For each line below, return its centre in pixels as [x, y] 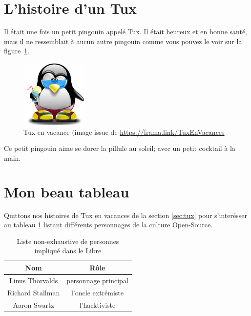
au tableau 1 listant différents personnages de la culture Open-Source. [108, 225]
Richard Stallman [34, 292]
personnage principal [97, 280]
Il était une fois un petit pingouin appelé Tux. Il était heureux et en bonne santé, [126, 32]
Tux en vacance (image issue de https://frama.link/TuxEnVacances [124, 132]
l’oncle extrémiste [97, 292]
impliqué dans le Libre [68, 251]
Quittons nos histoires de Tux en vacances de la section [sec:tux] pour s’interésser [125, 215]
